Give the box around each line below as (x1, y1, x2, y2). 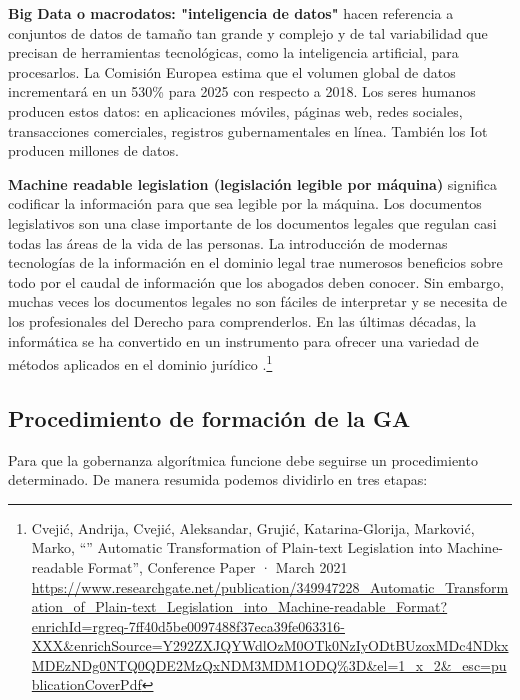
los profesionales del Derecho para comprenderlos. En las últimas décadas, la (8, 310, 477, 331)
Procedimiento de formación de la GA (8, 402, 411, 433)
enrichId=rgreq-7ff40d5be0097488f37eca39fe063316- (31, 615, 345, 636)
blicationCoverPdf (31, 674, 142, 695)
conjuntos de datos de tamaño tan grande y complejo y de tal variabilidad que (8, 22, 488, 43)
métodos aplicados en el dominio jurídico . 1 (8, 351, 273, 374)
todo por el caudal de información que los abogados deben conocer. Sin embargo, (8, 271, 504, 292)
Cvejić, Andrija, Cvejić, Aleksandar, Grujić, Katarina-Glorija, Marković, (31, 517, 475, 538)
